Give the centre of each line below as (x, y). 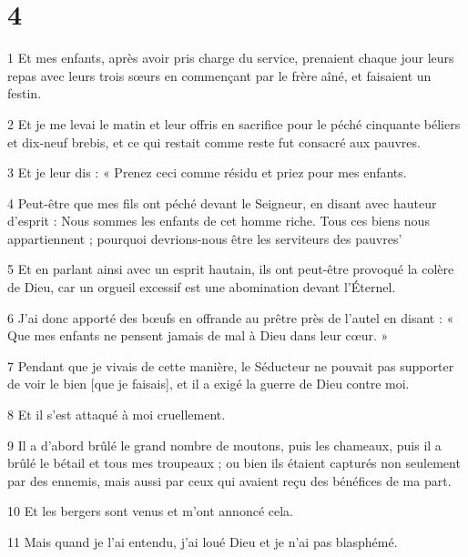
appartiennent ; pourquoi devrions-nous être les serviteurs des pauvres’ (205, 238)
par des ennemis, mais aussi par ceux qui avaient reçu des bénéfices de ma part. (229, 480)
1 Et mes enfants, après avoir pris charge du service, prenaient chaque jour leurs (231, 58)
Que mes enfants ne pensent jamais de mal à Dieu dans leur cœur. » (198, 335)
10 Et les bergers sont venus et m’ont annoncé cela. (150, 511)
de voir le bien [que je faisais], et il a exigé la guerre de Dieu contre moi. (209, 384)
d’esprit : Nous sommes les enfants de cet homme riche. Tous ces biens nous (219, 221)
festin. (25, 93)
